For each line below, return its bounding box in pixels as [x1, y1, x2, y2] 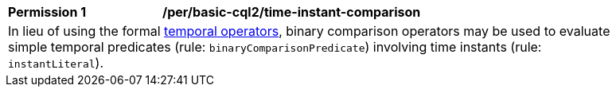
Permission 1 [8, 4, 87, 20]
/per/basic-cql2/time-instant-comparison [162, 4, 421, 20]
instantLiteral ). [8, 55, 104, 71]
